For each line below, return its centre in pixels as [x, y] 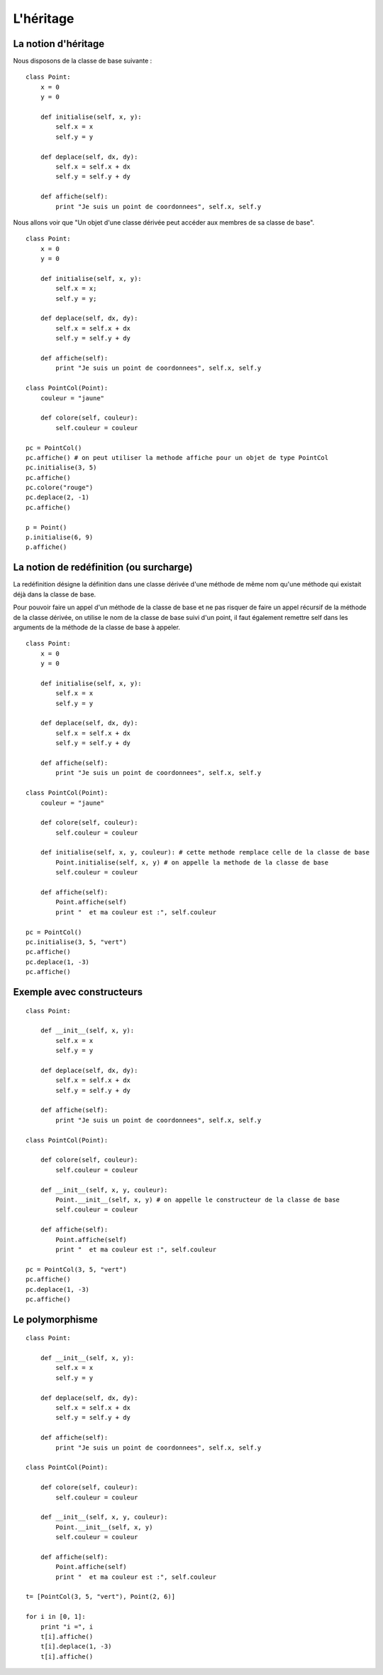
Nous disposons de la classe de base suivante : [83, 61]
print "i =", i [67, 1627]
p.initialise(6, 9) [60, 537]
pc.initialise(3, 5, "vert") [76, 942]
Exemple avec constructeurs [78, 992]
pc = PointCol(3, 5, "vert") [76, 1269]
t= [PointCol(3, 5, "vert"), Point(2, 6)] [101, 1597]
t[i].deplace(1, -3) [76, 1647]
